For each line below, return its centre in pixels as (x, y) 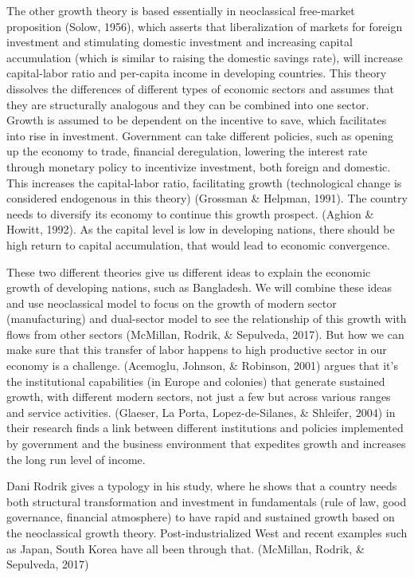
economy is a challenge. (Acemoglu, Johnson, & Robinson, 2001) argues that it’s (202, 366)
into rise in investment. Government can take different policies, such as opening (200, 135)
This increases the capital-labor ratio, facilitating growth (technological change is (204, 182)
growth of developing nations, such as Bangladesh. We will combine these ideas (199, 287)
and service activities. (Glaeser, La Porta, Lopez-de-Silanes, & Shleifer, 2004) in (201, 412)
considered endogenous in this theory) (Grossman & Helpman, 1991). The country (207, 198)
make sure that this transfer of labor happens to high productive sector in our (197, 350)
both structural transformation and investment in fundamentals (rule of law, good (207, 501)
